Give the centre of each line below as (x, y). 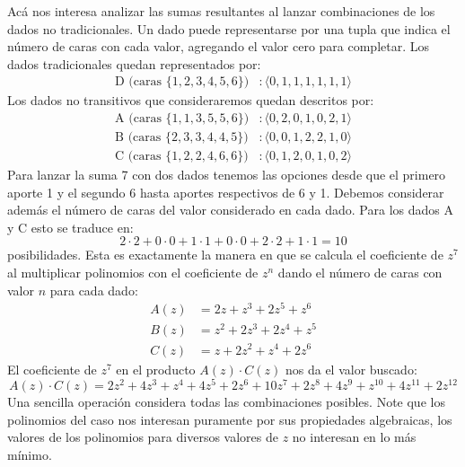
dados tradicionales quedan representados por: (134, 63)
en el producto (156, 369)
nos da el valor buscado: (351, 369)
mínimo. (30, 455)
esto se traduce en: (82, 227)
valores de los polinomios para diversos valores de (143, 437)
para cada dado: (94, 290)
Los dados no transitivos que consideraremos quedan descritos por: (191, 100)
